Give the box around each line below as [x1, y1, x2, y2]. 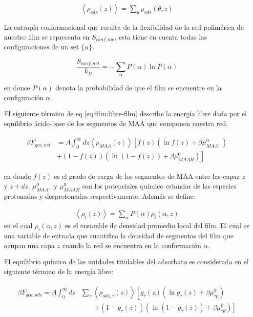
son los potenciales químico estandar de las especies [82, 180, 236, 190]
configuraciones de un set [4, 42, 79, 52]
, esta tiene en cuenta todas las [114, 31, 207, 42]
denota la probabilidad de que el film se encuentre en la [55, 82, 222, 92]
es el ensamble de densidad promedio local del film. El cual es [65, 220, 250, 231]
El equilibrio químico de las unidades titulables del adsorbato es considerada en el [4, 256, 249, 267]
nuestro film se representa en [4, 31, 90, 42]
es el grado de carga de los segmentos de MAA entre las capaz [54, 171, 240, 181]
